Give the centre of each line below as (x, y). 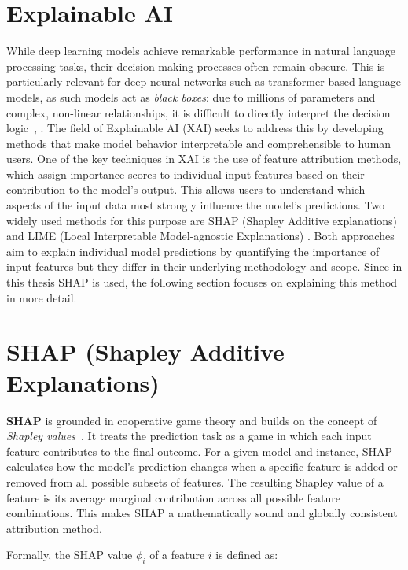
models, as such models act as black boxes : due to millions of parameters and (191, 96)
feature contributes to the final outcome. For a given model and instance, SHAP (200, 451)
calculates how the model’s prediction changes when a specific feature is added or (202, 466)
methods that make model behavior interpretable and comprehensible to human (199, 143)
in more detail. (42, 297)
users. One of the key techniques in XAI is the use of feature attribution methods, (204, 159)
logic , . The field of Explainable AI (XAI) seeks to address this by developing (195, 128)
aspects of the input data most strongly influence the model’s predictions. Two (196, 205)
